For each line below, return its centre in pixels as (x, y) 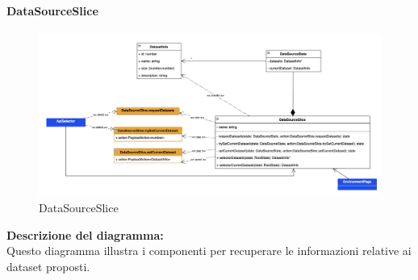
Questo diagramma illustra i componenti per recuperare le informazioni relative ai (209, 251)
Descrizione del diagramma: (85, 234)
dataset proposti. (48, 266)
